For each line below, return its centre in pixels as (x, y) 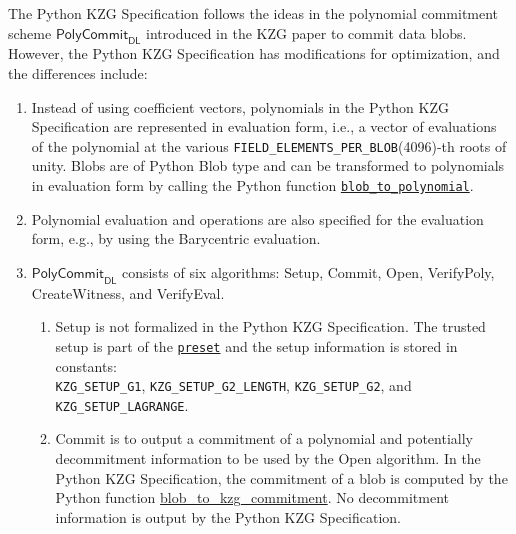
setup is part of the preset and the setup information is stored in (256, 345)
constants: (86, 365)
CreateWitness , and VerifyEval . (128, 292)
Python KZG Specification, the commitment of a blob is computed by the (281, 477)
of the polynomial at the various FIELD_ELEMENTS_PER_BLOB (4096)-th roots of (269, 145)
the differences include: (78, 72)
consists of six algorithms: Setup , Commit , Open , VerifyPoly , (308, 271)
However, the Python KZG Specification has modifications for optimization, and (254, 53)
